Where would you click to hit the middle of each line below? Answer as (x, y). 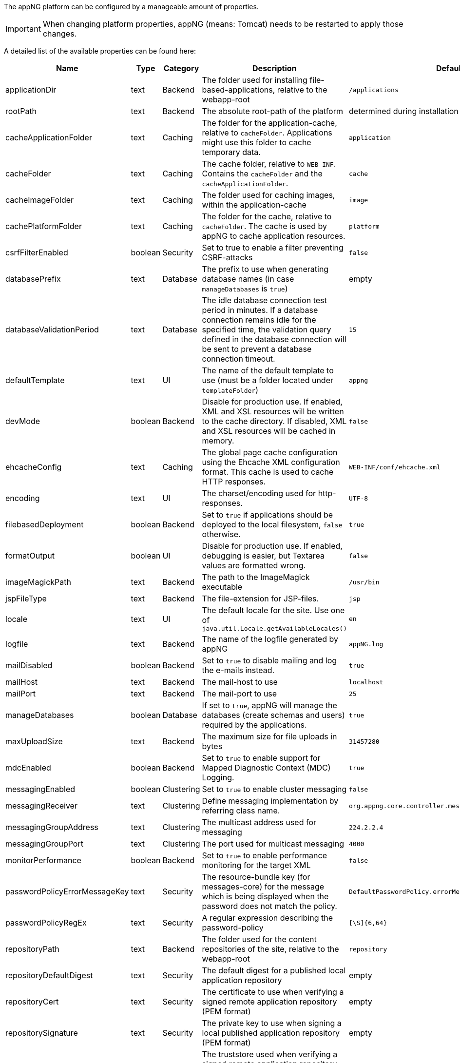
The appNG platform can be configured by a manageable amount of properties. (131, 7)
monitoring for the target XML (256, 865)
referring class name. (241, 811)
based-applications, (239, 90)
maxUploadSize (34, 741)
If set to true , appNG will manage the (269, 705)
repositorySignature (42, 1033)
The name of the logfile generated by (270, 639)
